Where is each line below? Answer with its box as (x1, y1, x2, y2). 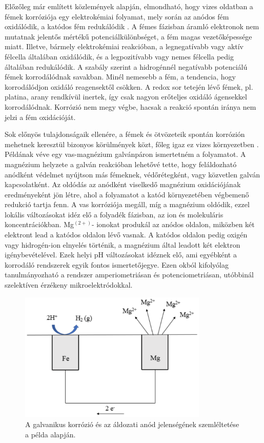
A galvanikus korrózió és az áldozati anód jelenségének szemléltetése (25, 418, 239, 429)
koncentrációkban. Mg (5, 219, 74, 230)
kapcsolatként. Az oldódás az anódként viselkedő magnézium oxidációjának (5, 179, 241, 190)
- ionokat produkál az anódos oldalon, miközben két (91, 219, 255, 230)
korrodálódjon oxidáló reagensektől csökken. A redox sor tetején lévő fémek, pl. (5, 81, 253, 92)
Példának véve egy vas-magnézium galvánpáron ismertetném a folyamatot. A (5, 149, 246, 159)
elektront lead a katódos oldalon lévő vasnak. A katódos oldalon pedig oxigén (5, 229, 248, 240)
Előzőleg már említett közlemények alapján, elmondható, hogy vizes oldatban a (5, 1, 253, 11)
